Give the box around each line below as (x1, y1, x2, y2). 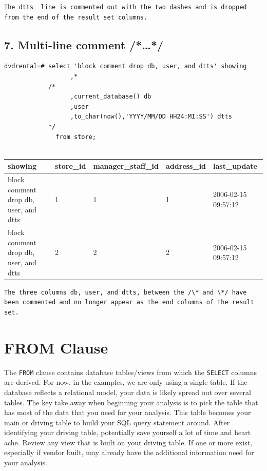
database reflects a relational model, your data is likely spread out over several (4, 386, 251, 397)
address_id (166, 161, 206, 171)
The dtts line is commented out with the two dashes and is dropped (4, 4, 247, 11)
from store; (55, 133, 96, 141)
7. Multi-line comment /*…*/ (4, 36, 164, 52)
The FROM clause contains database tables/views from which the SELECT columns (4, 366, 257, 377)
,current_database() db (70, 93, 151, 101)
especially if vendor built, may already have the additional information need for (4, 447, 254, 458)
